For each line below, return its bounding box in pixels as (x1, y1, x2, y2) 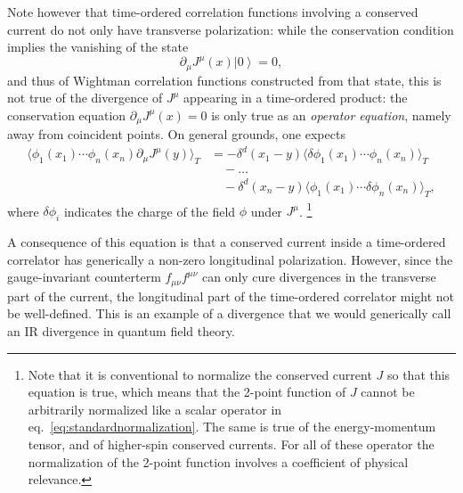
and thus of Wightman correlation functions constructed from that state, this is (7, 70, 442, 89)
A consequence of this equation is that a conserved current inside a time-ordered (7, 233, 446, 251)
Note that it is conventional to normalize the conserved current (28, 365, 372, 383)
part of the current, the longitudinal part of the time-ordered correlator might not (7, 286, 455, 305)
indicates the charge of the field (63, 201, 236, 220)
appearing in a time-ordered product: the (183, 88, 408, 107)
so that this (386, 365, 451, 383)
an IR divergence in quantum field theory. (7, 321, 235, 340)
